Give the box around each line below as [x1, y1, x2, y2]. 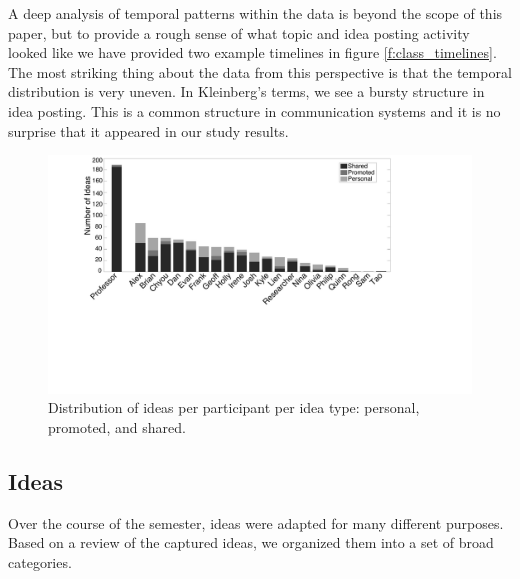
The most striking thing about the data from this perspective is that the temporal [8, 61, 512, 82]
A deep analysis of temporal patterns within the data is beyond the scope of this [8, 3, 503, 23]
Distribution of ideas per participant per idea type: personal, [48, 397, 420, 418]
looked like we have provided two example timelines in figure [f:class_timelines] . [8, 42, 497, 63]
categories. [8, 551, 72, 572]
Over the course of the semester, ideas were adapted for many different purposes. [8, 512, 504, 533]
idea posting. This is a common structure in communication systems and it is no [8, 100, 501, 121]
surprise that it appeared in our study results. [8, 120, 289, 141]
